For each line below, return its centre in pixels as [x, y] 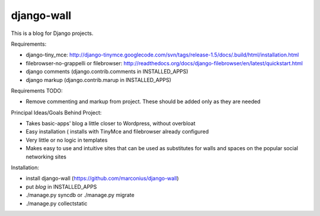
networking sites [46, 157]
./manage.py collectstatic [57, 203]
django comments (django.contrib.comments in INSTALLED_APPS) [107, 72]
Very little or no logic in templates [67, 140]
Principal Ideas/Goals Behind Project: [56, 112]
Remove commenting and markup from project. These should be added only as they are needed [143, 101]
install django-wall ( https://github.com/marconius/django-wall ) [102, 179]
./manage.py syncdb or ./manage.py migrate [80, 195]
